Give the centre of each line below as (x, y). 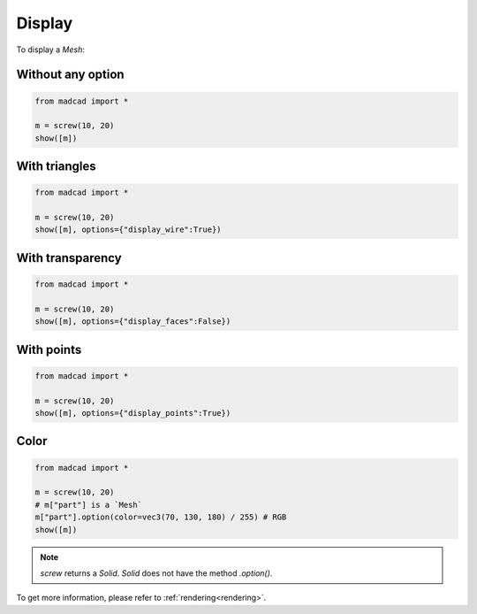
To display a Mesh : (51, 50)
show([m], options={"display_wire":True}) (128, 230)
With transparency (69, 258)
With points (49, 349)
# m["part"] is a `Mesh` (89, 505)
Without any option (70, 75)
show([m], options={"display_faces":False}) (133, 322)
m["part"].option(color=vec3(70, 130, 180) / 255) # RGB (161, 517)
